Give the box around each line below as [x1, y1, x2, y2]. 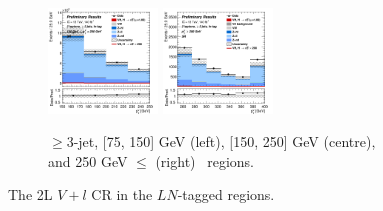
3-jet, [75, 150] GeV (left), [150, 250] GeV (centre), [66, 131, 376, 152]
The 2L [8, 184, 53, 205]
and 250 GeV [48, 150, 128, 171]
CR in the [91, 184, 153, 205]
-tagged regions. [177, 184, 275, 205]
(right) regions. [155, 150, 254, 171]
